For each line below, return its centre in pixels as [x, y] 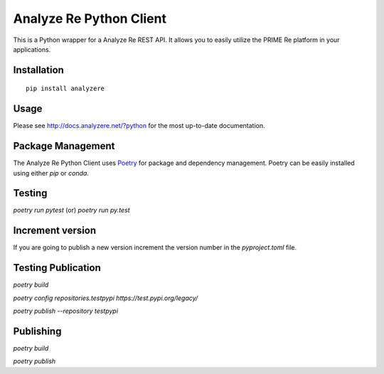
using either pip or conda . [51, 173]
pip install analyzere [65, 89]
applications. [32, 49]
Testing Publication [57, 268]
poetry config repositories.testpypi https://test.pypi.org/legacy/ [106, 298]
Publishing [37, 331]
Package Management [64, 146]
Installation [38, 70]
